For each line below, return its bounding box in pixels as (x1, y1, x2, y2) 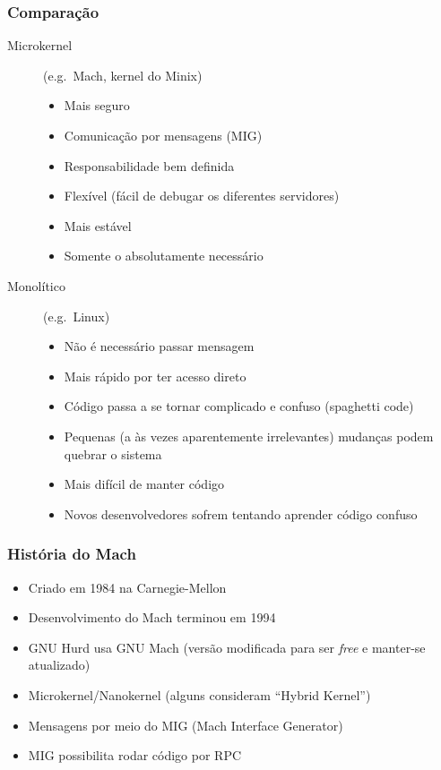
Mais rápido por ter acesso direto (64, 366, 246, 385)
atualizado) (28, 655, 91, 674)
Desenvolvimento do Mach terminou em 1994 (28, 608, 276, 627)
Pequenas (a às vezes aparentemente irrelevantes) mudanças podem (64, 426, 434, 445)
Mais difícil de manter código (64, 475, 225, 493)
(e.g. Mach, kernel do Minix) (43, 65, 203, 84)
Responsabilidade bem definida (64, 156, 235, 175)
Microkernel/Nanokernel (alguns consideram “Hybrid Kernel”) (28, 685, 371, 704)
